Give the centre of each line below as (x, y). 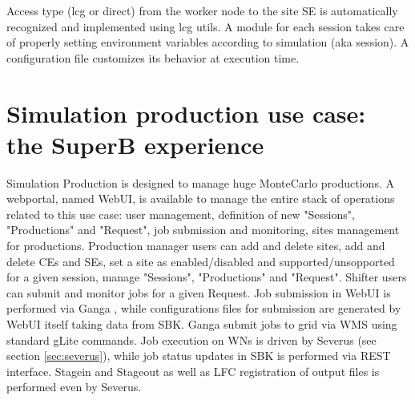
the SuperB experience (135, 144)
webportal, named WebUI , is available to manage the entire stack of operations (201, 198)
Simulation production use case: (186, 113)
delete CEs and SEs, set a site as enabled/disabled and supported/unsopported (201, 261)
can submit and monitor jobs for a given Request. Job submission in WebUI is (199, 292)
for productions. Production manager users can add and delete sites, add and (196, 246)
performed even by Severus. (74, 387)
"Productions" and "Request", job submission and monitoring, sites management (203, 230)
